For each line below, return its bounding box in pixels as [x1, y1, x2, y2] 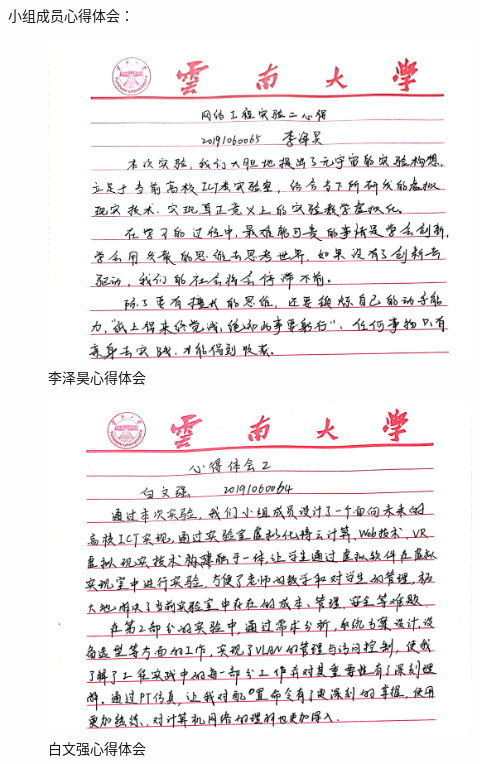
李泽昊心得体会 [48, 367, 146, 388]
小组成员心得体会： [8, 5, 134, 25]
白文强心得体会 [48, 738, 146, 759]
